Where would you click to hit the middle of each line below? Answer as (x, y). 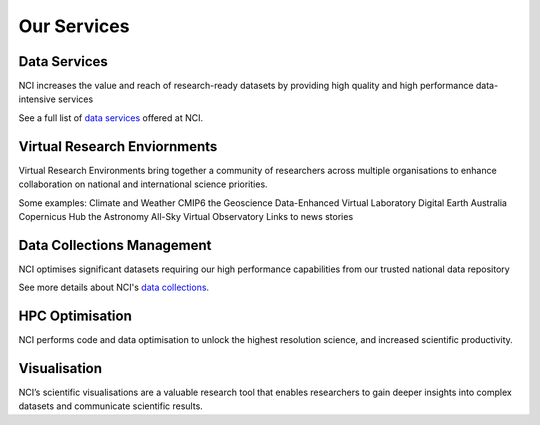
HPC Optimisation (75, 316)
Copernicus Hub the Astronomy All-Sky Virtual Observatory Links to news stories (186, 216)
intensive (37, 99)
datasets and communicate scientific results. (111, 406)
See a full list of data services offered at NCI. (111, 117)
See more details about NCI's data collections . (114, 287)
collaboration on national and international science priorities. (143, 184)
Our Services (74, 26)
